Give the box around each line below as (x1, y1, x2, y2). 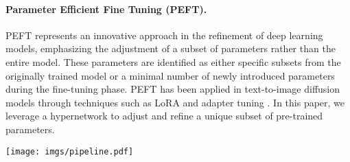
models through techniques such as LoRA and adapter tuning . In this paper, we (5, 95, 345, 109)
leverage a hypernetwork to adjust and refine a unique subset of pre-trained (5, 108, 323, 123)
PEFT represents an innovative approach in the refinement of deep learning (5, 27, 323, 42)
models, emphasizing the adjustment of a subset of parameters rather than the (5, 41, 336, 56)
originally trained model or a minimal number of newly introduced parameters (5, 68, 335, 82)
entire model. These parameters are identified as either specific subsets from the (5, 54, 341, 69)
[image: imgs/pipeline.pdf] (5, 146, 134, 157)
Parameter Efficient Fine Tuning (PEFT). (5, 1, 207, 16)
